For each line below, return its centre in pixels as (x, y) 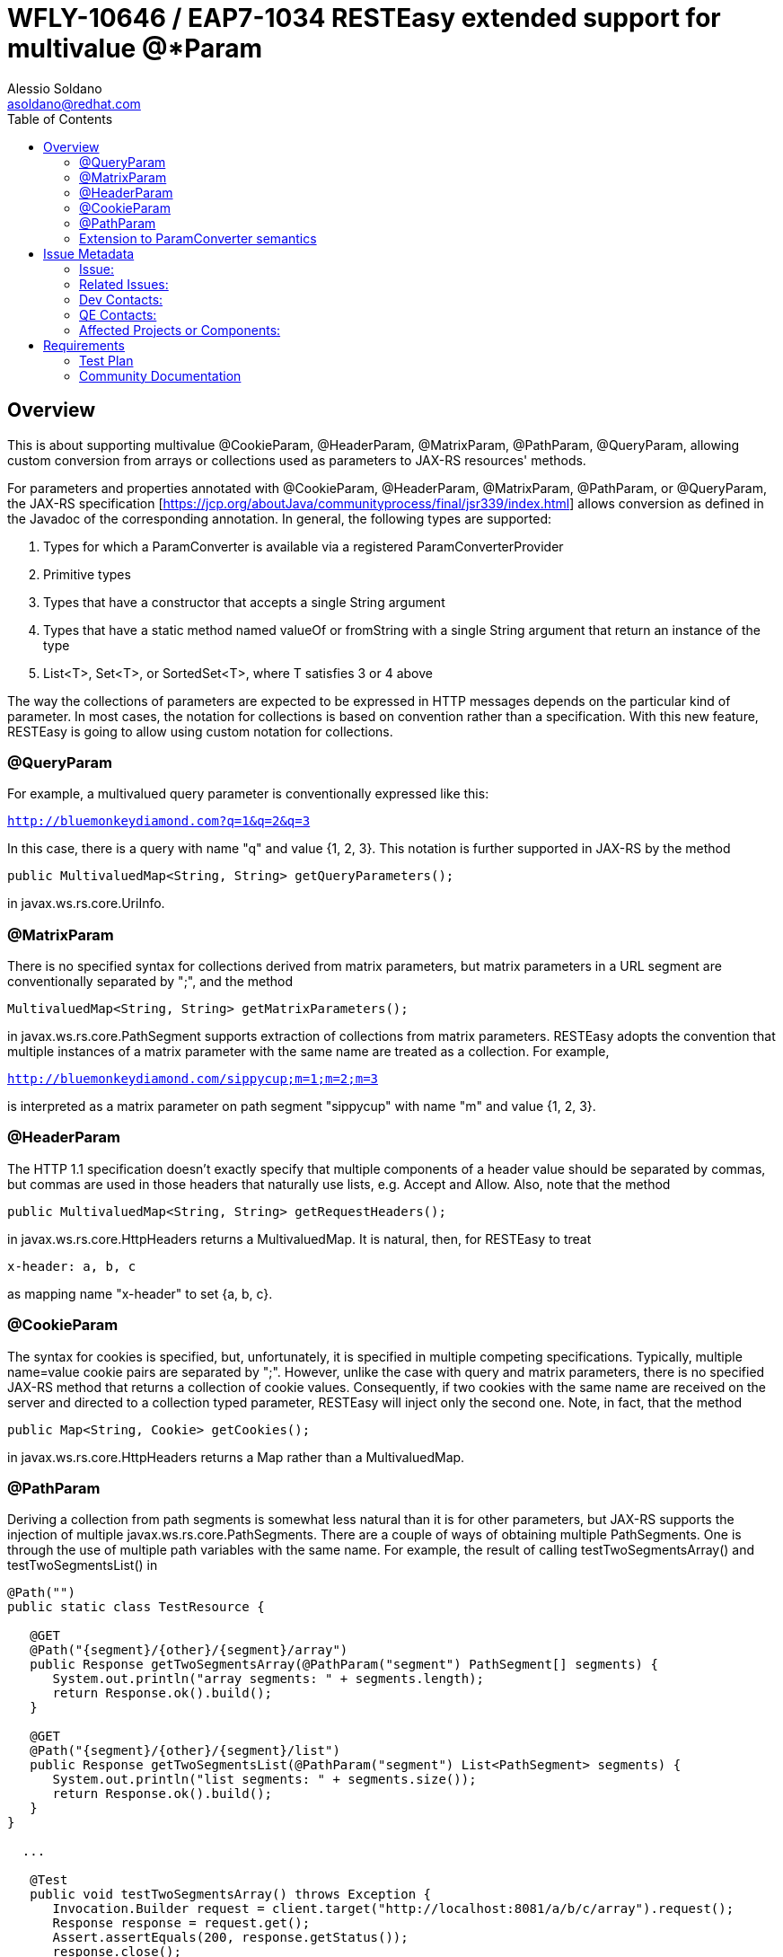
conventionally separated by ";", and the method (150, 982)
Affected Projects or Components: (180, 330)
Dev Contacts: (121, 299)
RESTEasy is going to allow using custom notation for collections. (200, 731)
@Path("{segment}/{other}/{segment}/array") (189, 1650)
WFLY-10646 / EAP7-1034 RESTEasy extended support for (364, 18)
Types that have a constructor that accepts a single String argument (244, 602)
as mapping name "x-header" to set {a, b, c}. (140, 1293)
